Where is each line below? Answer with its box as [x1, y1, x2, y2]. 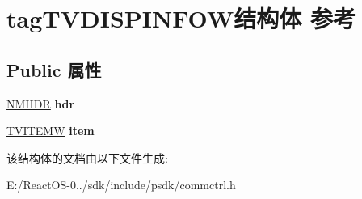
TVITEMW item [6, 122, 95, 139]
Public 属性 [6, 57, 102, 82]
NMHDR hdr [6, 95, 75, 112]
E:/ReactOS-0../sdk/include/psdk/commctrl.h [6, 176, 236, 193]
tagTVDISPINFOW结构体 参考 [6, 2, 356, 35]
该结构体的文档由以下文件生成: [6, 149, 168, 166]
